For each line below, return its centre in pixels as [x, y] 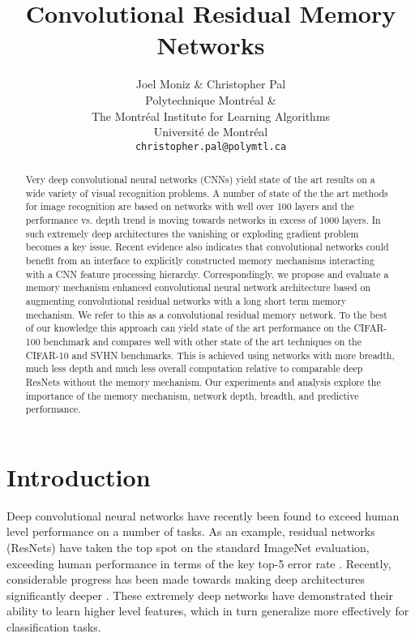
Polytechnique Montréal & [211, 99]
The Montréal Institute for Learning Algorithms [211, 116]
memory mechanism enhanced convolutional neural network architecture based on [198, 287]
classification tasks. [54, 627]
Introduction [79, 476]
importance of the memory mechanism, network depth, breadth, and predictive [192, 395]
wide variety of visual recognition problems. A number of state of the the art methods [207, 193]
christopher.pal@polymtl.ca [211, 146]
